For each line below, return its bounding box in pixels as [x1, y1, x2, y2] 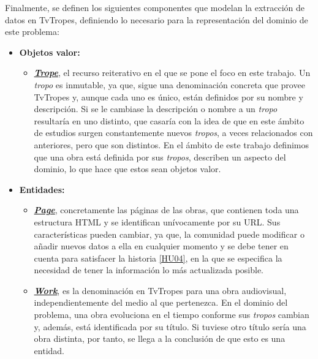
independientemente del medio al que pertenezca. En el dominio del [34, 296, 288, 309]
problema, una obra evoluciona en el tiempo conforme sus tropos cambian [34, 308, 309, 321]
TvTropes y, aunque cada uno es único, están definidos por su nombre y [34, 90, 303, 103]
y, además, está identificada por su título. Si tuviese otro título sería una [34, 320, 306, 333]
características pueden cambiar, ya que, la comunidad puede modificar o [34, 227, 305, 240]
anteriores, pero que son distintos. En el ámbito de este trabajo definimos [34, 138, 309, 151]
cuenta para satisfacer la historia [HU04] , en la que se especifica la [34, 251, 282, 264]
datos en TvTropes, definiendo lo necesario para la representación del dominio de [5, 13, 308, 26]
